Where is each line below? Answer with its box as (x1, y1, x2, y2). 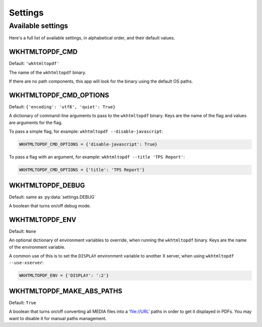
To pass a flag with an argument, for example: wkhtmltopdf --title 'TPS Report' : (9, 154, 185, 160)
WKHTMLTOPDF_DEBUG (9, 181, 85, 189)
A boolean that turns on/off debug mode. (9, 203, 91, 208)
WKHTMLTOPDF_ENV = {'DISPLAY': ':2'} (19, 273, 109, 278)
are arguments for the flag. (9, 120, 63, 125)
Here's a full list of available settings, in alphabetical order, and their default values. (9, 35, 175, 41)
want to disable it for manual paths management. (9, 315, 107, 321)
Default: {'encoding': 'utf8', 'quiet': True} (9, 103, 116, 109)
